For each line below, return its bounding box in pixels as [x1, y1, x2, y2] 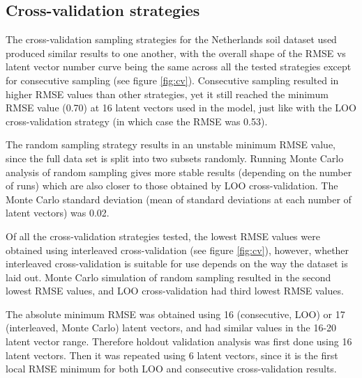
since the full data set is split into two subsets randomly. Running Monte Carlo [6, 150, 344, 165]
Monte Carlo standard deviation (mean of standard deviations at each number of [6, 191, 352, 206]
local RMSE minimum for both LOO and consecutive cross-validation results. [6, 361, 337, 376]
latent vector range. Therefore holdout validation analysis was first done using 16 [6, 334, 352, 349]
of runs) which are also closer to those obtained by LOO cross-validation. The [6, 178, 338, 193]
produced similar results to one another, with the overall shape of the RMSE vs [6, 45, 346, 60]
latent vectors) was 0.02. [6, 205, 110, 220]
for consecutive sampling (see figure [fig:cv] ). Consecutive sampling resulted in [6, 72, 339, 87]
